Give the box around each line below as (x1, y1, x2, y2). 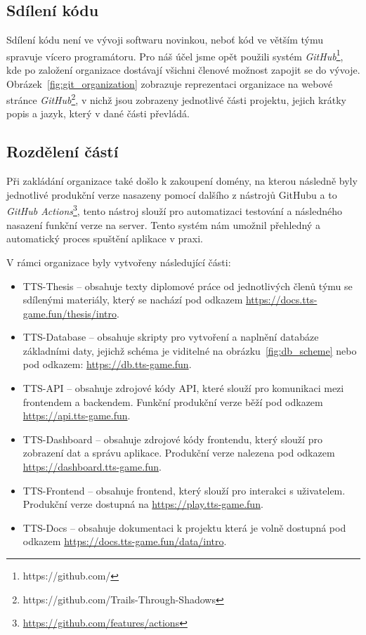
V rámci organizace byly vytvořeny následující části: (6, 254, 231, 269)
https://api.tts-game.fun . (22, 408, 131, 423)
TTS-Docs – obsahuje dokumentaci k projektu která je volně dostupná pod (22, 520, 346, 535)
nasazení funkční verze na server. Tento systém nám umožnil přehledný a (6, 217, 320, 232)
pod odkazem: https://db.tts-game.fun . (22, 357, 192, 372)
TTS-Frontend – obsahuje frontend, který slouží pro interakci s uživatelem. (22, 483, 346, 497)
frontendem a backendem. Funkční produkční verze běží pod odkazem (22, 394, 323, 409)
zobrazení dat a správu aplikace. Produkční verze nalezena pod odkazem (22, 445, 335, 460)
